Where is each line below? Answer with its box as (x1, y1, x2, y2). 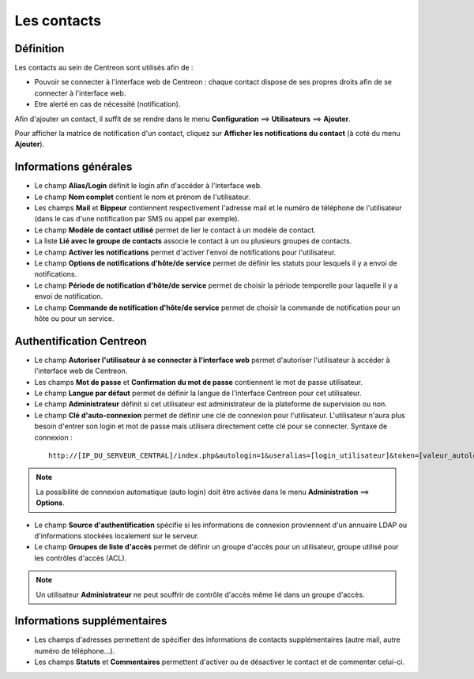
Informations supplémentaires (14, 614, 167, 628)
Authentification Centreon (14, 334, 148, 348)
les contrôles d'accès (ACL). (34, 553, 127, 563)
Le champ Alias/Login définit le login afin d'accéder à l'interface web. (34, 181, 262, 190)
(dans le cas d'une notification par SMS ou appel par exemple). (34, 214, 240, 224)
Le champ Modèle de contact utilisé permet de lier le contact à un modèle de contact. (34, 225, 316, 235)
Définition (14, 42, 65, 55)
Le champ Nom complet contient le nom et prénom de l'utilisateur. (34, 192, 251, 202)
